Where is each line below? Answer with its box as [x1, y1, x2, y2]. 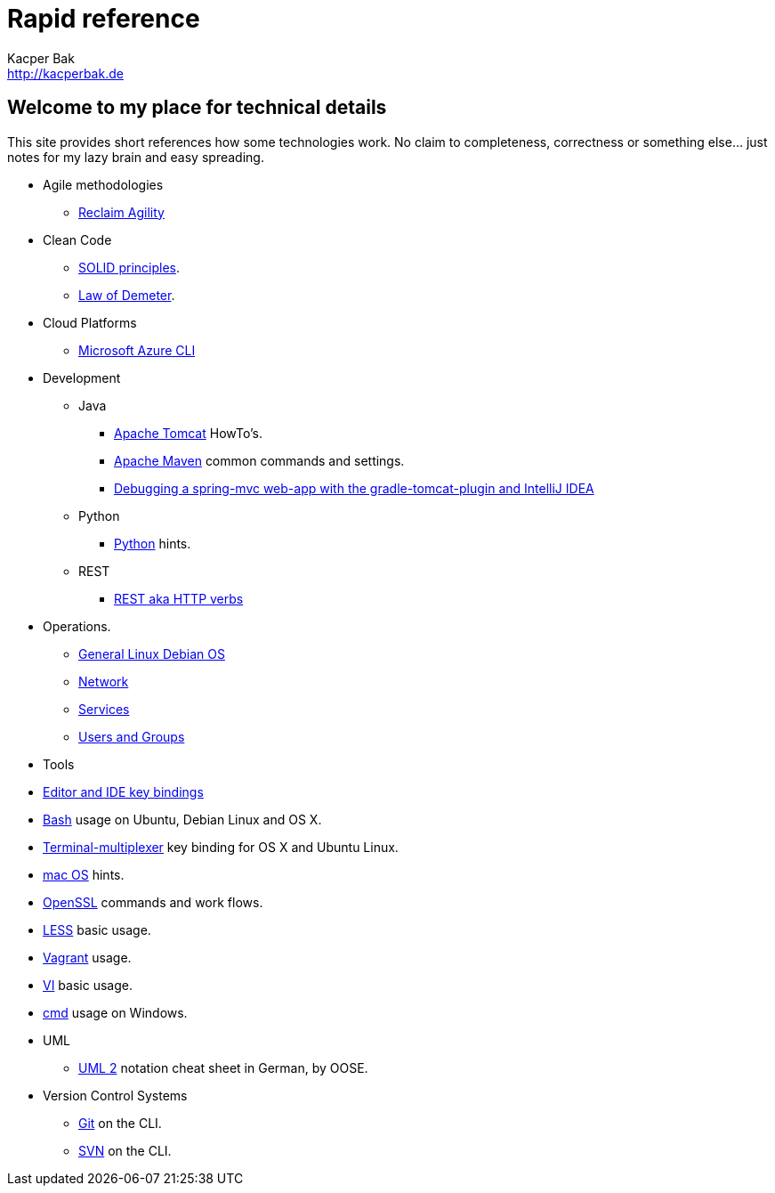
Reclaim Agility [78, 204, 165, 220]
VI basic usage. [43, 977, 133, 993]
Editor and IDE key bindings [43, 783, 204, 799]
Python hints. [114, 535, 191, 551]
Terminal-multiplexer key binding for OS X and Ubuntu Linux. [43, 839, 399, 855]
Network [78, 673, 129, 689]
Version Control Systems [43, 1087, 188, 1103]
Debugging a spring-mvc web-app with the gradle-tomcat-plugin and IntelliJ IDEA [114, 480, 594, 496]
